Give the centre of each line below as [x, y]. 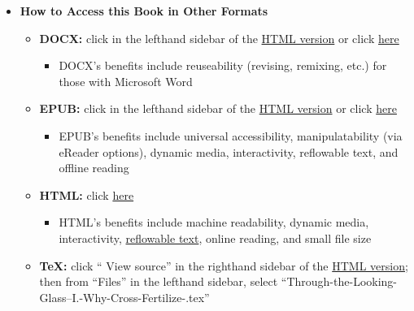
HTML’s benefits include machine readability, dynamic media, [214, 222]
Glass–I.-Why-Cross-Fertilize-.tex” [124, 297]
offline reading [94, 168]
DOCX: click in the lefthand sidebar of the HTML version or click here [219, 38]
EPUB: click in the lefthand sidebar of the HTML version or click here [218, 108]
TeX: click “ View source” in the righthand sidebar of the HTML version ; [224, 265]
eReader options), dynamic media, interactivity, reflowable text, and [229, 151]
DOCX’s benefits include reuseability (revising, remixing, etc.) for [223, 65]
